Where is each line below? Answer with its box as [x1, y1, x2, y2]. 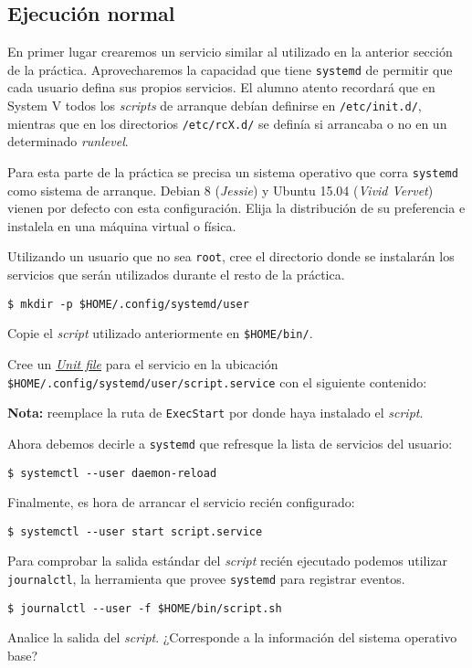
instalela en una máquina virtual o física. [7, 216, 236, 235]
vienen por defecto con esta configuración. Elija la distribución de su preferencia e [7, 198, 466, 217]
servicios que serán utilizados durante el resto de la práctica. [7, 265, 345, 284]
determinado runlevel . [7, 132, 129, 151]
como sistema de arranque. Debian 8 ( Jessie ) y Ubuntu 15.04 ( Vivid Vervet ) [7, 180, 434, 199]
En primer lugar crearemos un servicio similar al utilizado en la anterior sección [7, 42, 453, 61]
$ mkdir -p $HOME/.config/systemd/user [7, 297, 249, 311]
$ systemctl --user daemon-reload [7, 466, 217, 480]
